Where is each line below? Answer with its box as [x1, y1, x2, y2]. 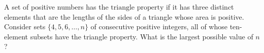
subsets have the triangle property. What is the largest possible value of [30, 31, 253, 41]
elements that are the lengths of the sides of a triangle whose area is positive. [4, 11, 244, 22]
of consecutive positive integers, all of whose [90, 21, 227, 32]
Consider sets [4, 21, 46, 32]
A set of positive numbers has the [4, 2, 109, 12]
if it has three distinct [166, 2, 234, 12]
